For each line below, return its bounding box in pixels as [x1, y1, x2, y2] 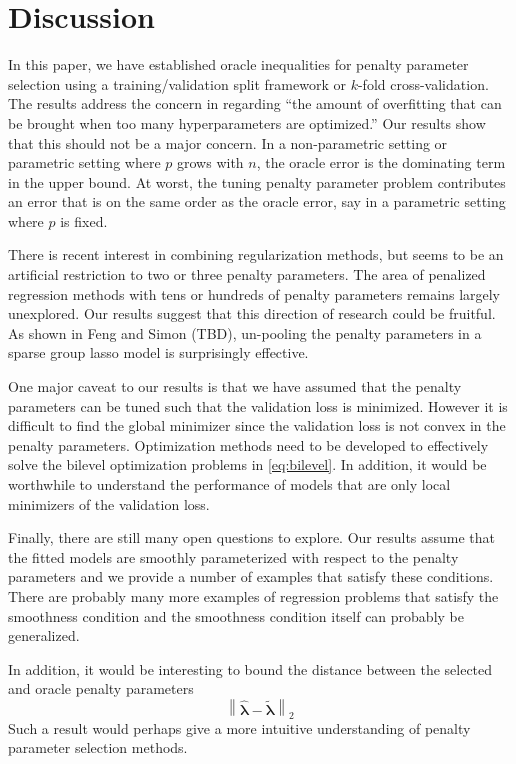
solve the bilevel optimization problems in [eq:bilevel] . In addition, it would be [8, 454, 487, 475]
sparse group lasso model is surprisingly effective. [8, 342, 309, 363]
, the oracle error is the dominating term [256, 152, 506, 173]
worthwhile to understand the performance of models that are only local [8, 474, 451, 494]
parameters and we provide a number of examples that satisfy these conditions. [8, 566, 494, 587]
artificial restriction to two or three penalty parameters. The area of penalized [8, 264, 486, 285]
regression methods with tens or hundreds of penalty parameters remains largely [8, 283, 501, 304]
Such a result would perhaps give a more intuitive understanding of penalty [8, 717, 471, 738]
